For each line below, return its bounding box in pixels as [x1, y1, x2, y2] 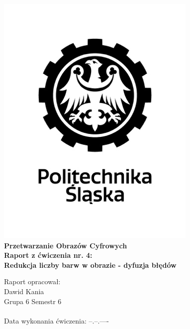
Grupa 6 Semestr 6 [4, 296, 62, 306]
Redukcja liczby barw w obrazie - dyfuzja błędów [4, 259, 177, 270]
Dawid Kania [4, 286, 44, 296]
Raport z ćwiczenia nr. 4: [4, 250, 93, 260]
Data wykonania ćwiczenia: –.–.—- [4, 315, 109, 326]
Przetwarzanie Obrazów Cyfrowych [4, 240, 127, 250]
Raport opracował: [4, 276, 61, 287]
